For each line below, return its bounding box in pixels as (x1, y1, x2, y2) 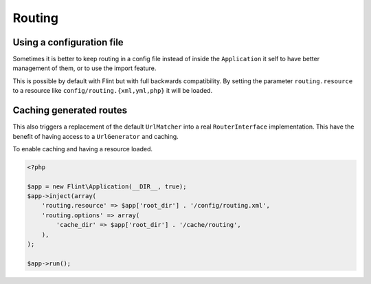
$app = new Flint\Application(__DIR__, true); (27, 182, 187, 190)
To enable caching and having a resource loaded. (12, 144, 153, 153)
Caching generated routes (12, 105, 127, 116)
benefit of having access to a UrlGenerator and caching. (12, 132, 179, 140)
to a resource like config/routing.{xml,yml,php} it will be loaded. (12, 87, 213, 95)
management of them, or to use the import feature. (12, 64, 157, 72)
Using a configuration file (12, 36, 124, 48)
